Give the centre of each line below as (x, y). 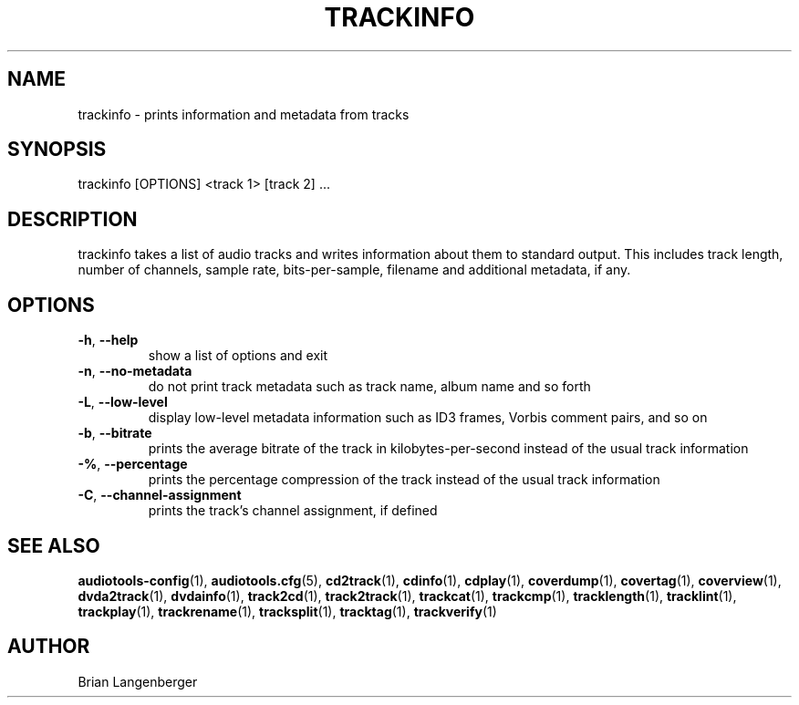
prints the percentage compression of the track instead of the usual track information (404, 480)
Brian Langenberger (138, 681)
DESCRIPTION (73, 219)
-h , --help (108, 340)
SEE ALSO (54, 545)
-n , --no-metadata (135, 371)
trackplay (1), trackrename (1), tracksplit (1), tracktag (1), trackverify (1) (287, 611)
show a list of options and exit (238, 356)
